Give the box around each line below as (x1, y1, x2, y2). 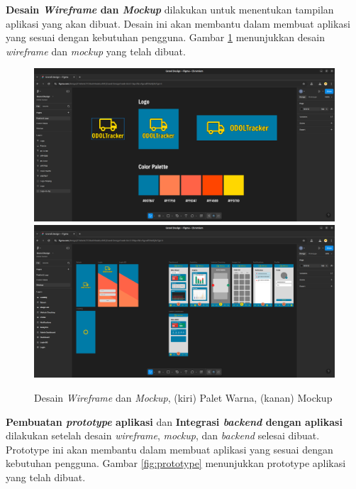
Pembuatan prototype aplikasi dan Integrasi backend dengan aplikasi (6, 414, 343, 429)
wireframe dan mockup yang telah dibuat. (6, 43, 186, 58)
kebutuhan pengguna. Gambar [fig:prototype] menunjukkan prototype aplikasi (6, 456, 346, 471)
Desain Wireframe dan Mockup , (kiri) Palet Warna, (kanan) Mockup (34, 390, 333, 405)
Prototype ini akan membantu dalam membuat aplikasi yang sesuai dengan (6, 441, 333, 456)
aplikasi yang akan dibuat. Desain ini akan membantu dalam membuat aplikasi (6, 16, 350, 31)
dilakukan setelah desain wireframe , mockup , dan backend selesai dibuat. (6, 428, 320, 443)
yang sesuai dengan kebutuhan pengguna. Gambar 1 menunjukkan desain (6, 30, 325, 45)
